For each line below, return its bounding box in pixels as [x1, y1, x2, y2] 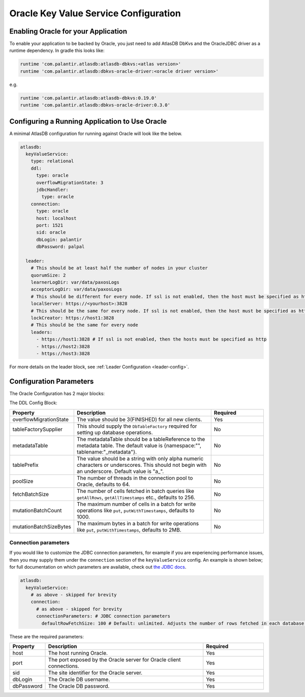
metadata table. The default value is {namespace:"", [76, 442, 202, 449]
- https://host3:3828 [36, 351, 90, 356]
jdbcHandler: [36, 187, 69, 193]
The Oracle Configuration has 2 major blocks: [9, 390, 105, 397]
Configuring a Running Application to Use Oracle [9, 117, 167, 126]
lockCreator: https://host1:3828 [30, 315, 114, 321]
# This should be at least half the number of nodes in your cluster [30, 265, 208, 271]
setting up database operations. [76, 429, 153, 436]
